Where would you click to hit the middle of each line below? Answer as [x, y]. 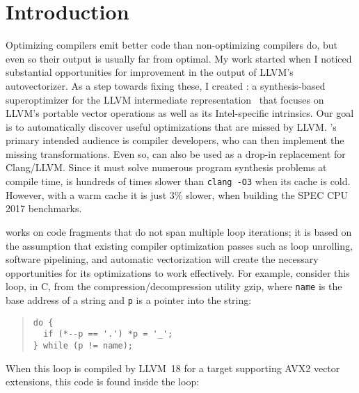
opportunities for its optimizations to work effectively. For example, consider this [178, 272]
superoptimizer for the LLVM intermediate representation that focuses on [165, 99]
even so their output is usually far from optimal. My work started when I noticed [179, 58]
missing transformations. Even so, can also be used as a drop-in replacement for [176, 153]
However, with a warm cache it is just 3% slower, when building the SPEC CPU [177, 194]
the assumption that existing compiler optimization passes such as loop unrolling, [179, 245]
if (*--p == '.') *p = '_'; [108, 334]
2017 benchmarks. [44, 208]
